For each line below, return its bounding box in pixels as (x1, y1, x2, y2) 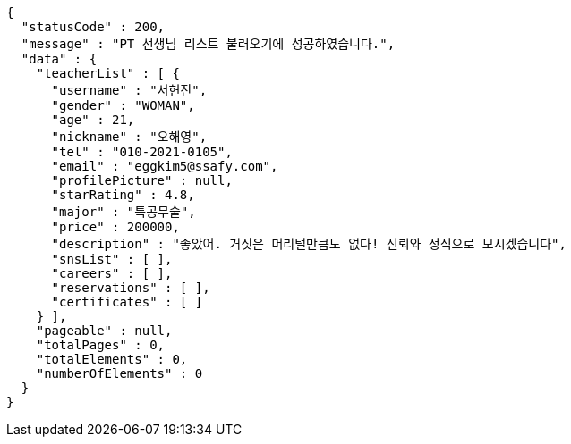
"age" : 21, (51, 113, 135, 127)
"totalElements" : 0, (36, 352, 188, 366)
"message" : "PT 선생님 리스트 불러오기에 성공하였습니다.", (21, 37, 396, 51)
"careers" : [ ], (51, 266, 173, 281)
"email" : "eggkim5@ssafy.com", (51, 159, 278, 173)
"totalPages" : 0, (36, 338, 166, 352)
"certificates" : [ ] (51, 295, 203, 309)
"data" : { (21, 52, 98, 66)
